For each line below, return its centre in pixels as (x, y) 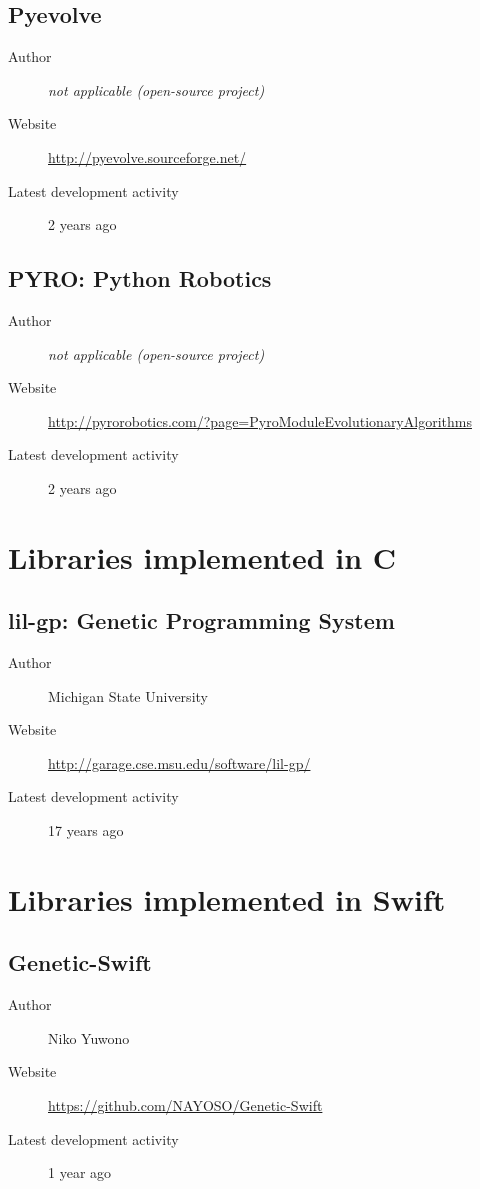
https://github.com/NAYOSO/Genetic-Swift (185, 1105)
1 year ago (80, 1172)
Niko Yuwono (89, 1037)
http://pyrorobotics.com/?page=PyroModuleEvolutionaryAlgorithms (260, 420)
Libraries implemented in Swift (227, 898)
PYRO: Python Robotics (140, 278)
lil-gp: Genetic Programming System (201, 620)
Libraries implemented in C (202, 556)
